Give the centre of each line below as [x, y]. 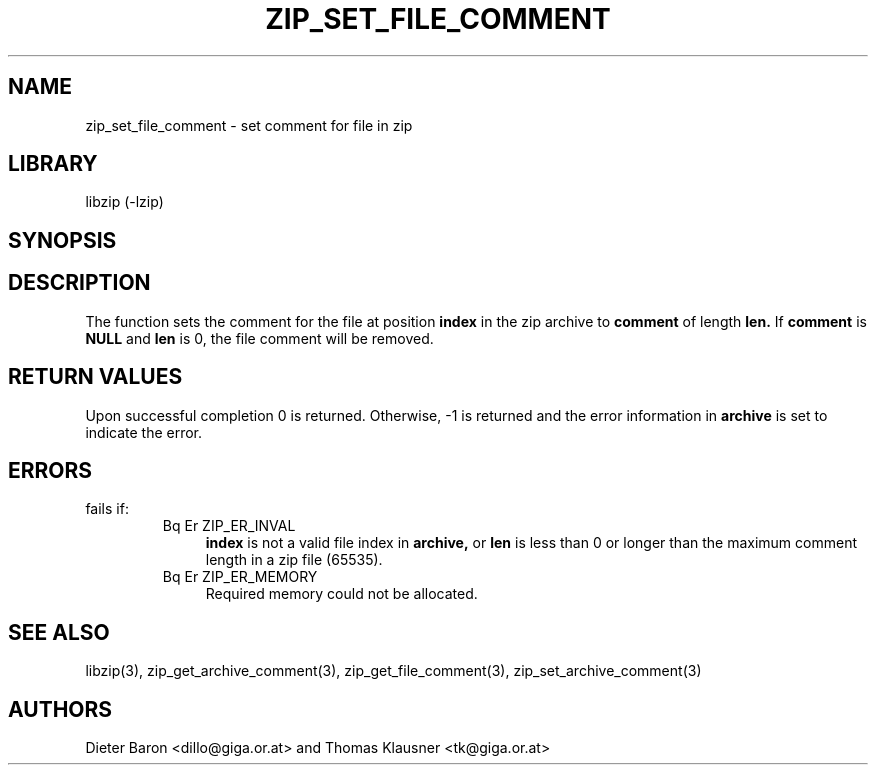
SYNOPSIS [62, 240]
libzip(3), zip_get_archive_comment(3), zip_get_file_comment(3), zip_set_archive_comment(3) [393, 671]
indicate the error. [144, 432]
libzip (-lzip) [124, 202]
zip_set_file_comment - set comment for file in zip [249, 125]
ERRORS [50, 470]
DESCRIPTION [79, 283]
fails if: [107, 509]
